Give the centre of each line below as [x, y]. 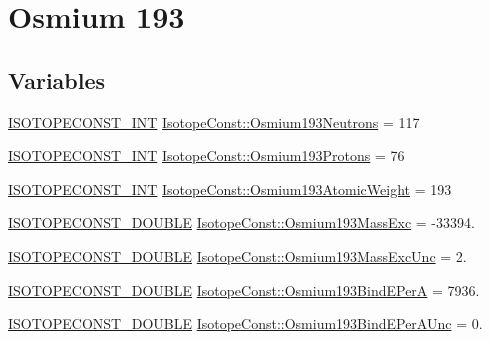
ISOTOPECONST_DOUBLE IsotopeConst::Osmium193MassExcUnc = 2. [237, 255]
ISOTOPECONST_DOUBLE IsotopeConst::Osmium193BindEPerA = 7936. [244, 289]
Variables [57, 79]
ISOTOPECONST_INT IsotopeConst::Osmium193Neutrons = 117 [214, 121]
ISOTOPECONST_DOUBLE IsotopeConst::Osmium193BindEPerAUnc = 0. [245, 323]
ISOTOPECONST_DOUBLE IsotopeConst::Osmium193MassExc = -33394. [241, 222]
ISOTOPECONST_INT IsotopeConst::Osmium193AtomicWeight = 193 [230, 188]
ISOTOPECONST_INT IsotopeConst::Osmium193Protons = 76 [206, 155]
